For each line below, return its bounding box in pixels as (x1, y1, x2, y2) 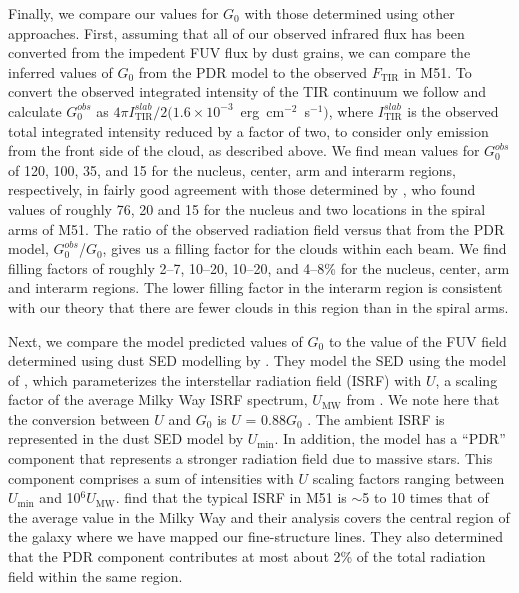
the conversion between (8, 408, 150, 429)
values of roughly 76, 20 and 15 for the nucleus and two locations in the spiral (8, 198, 486, 219)
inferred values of (8, 61, 113, 82)
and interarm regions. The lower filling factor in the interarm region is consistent (8, 277, 503, 298)
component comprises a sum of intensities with (8, 467, 294, 488)
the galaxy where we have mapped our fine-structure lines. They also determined (8, 526, 504, 547)
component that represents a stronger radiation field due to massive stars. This (8, 448, 493, 469)
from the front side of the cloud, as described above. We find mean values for (8, 140, 480, 161)
